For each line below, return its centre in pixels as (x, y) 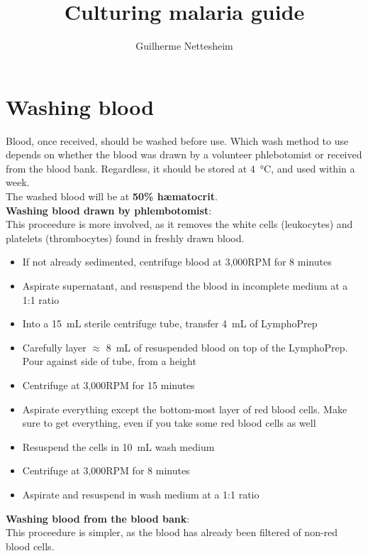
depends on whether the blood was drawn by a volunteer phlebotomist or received (184, 154)
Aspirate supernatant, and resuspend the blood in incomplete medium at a (185, 285)
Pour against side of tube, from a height (109, 361)
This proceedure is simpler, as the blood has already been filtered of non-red (172, 532)
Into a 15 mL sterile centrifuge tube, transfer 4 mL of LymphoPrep (170, 323)
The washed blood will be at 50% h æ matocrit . (112, 196)
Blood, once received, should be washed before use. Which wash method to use (177, 140)
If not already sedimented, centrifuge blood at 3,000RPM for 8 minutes (177, 262)
